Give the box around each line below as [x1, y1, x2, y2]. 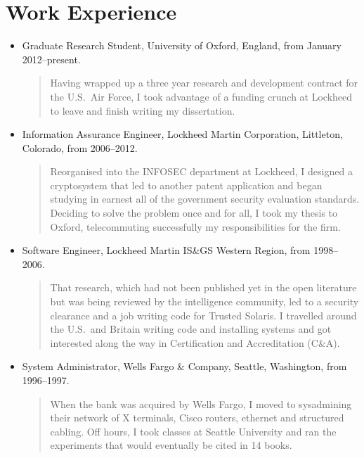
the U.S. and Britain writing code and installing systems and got [50, 322, 332, 336]
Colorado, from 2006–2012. [22, 140, 138, 155]
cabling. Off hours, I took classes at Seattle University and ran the [50, 424, 337, 438]
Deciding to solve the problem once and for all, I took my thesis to [50, 205, 338, 220]
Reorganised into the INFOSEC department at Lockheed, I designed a [50, 164, 353, 179]
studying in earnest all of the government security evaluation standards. [50, 191, 360, 206]
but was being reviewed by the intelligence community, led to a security [50, 294, 359, 309]
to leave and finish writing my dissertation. [50, 103, 235, 117]
